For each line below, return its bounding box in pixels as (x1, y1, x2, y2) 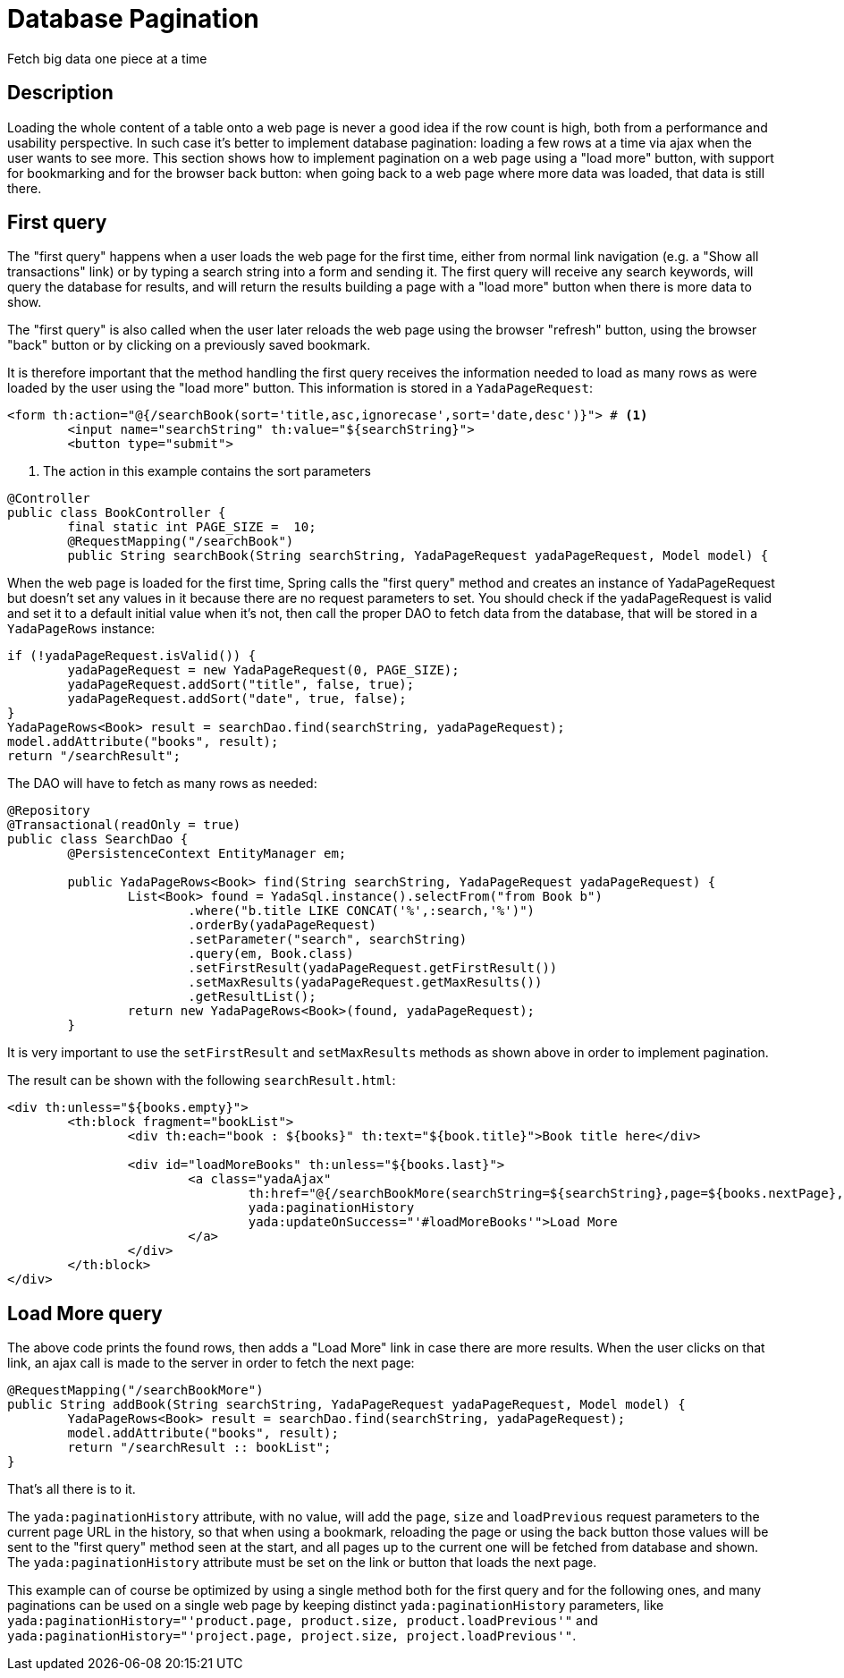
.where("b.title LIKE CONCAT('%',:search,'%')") (188, 903, 536, 919)
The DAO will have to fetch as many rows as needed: (7, 775, 317, 792)
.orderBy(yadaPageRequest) (188, 918, 377, 933)
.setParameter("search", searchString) (188, 932, 468, 947)
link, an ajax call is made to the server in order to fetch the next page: (7, 1355, 415, 1371)
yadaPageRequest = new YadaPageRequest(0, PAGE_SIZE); (67, 663, 460, 678)
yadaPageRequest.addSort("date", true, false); (67, 691, 407, 707)
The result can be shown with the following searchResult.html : (7, 1072, 396, 1089)
